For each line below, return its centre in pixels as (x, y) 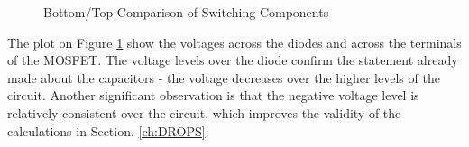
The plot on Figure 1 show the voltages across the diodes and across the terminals (234, 42)
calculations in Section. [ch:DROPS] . (108, 130)
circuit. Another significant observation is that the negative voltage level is (213, 95)
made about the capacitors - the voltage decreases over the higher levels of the (224, 77)
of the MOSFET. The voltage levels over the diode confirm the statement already (233, 60)
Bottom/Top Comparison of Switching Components (186, 12)
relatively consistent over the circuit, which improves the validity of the (204, 112)
